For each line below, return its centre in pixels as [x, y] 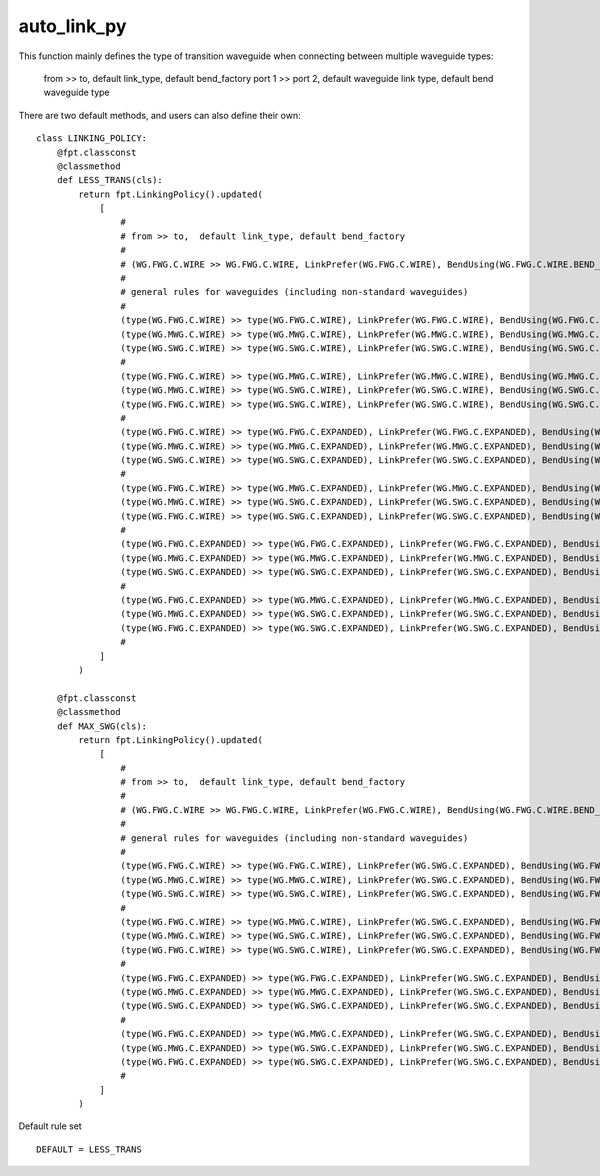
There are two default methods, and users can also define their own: [159, 115]
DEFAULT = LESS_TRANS [89, 1149]
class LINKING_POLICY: [92, 138]
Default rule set [50, 1126]
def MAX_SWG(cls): [102, 726]
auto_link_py [72, 26]
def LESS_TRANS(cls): [110, 180]
